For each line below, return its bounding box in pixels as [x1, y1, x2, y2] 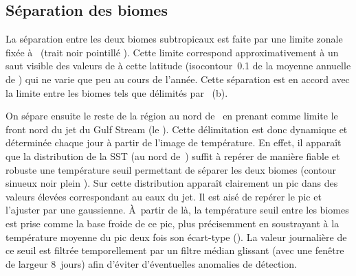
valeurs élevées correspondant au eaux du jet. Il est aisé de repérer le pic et [5, 189, 322, 203]
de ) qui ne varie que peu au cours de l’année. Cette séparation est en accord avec [5, 71, 350, 86]
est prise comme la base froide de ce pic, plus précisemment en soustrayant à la [5, 216, 340, 230]
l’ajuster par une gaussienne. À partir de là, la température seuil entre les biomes [5, 203, 349, 217]
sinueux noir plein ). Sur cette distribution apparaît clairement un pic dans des [5, 176, 338, 190]
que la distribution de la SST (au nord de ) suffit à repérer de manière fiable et [5, 148, 340, 163]
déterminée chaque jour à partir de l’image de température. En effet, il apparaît [5, 135, 342, 150]
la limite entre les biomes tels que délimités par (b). [5, 85, 228, 100]
